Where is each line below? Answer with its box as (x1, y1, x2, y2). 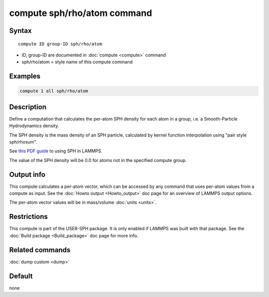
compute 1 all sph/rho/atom (19, 88, 88, 94)
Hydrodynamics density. (9, 123, 59, 129)
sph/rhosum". (9, 139, 37, 145)
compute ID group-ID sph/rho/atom (18, 41, 102, 47)
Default (9, 272, 33, 280)
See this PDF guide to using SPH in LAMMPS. (9, 148, 103, 154)
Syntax (9, 26, 32, 35)
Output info (9, 170, 46, 179)
